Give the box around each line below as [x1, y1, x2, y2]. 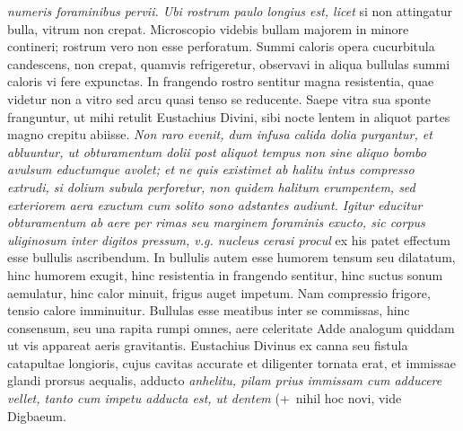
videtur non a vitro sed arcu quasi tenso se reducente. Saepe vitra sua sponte [7, 89, 431, 108]
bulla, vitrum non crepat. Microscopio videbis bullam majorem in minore [7, 19, 409, 38]
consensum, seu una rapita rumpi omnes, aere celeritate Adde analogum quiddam [7, 318, 455, 337]
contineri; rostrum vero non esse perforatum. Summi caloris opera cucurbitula [7, 37, 435, 56]
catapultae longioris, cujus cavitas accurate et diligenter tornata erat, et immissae [7, 353, 456, 372]
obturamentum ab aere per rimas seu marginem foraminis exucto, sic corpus [7, 213, 425, 232]
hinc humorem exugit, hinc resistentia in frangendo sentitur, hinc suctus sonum [7, 265, 443, 284]
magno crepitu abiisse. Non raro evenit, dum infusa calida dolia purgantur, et [7, 125, 432, 144]
